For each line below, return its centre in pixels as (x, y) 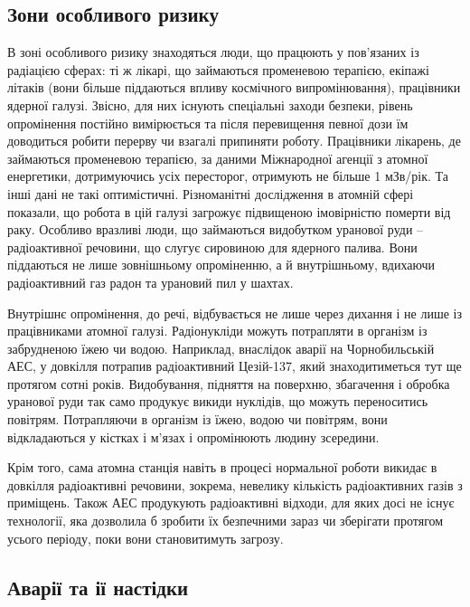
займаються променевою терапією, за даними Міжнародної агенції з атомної (218, 158)
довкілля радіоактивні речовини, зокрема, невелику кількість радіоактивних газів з (235, 484)
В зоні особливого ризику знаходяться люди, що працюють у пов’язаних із (213, 52)
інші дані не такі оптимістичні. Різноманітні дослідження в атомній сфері (211, 193)
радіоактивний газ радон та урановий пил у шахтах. (150, 282)
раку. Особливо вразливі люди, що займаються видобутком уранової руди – (216, 229)
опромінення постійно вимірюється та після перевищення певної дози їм (208, 123)
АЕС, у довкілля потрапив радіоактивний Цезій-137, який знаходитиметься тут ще (235, 366)
